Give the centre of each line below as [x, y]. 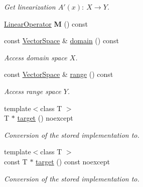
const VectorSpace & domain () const [61, 40]
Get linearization [30, 7]
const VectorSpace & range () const [59, 74]
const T [16, 161]
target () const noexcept [73, 161]
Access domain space [36, 57]
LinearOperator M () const [46, 23]
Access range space [33, 91]
